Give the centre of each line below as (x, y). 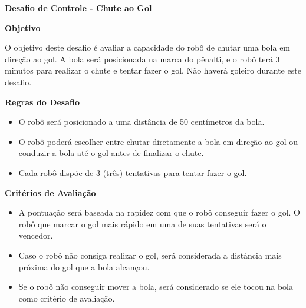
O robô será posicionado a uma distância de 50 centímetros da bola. (142, 122)
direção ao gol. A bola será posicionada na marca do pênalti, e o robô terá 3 (142, 59)
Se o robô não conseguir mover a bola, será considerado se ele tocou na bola (156, 287)
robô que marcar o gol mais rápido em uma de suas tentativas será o (142, 223)
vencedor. (36, 235)
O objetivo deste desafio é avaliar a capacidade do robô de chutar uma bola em (148, 47)
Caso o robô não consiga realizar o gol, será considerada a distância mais (150, 255)
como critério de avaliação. (67, 298)
